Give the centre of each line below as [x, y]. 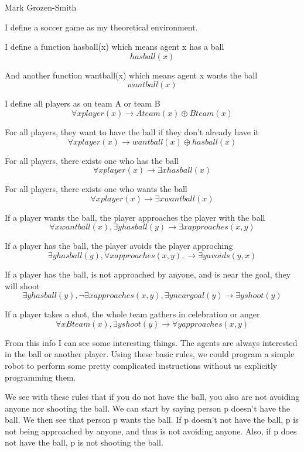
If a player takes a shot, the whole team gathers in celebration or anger [132, 314]
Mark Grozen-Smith [41, 7]
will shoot [22, 285]
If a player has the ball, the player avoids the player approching [119, 246]
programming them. [40, 377]
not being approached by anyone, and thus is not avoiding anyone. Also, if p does [151, 431]
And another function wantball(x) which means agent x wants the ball [131, 75]
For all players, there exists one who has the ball [92, 160]
